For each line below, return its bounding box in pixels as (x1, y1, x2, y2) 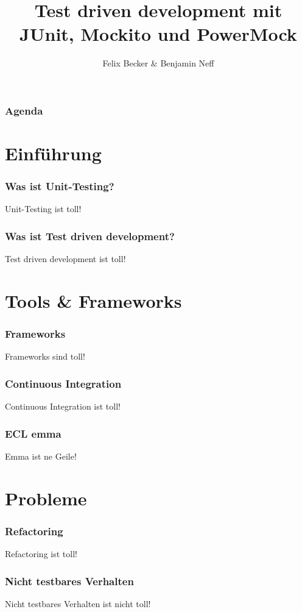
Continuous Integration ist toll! (5, 400, 121, 413)
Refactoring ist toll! (5, 547, 77, 560)
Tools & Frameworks (5, 288, 182, 313)
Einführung (5, 141, 102, 166)
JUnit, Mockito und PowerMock (19, 21, 297, 46)
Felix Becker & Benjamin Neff (102, 57, 214, 69)
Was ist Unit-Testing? (5, 179, 114, 194)
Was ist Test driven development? (5, 228, 175, 243)
